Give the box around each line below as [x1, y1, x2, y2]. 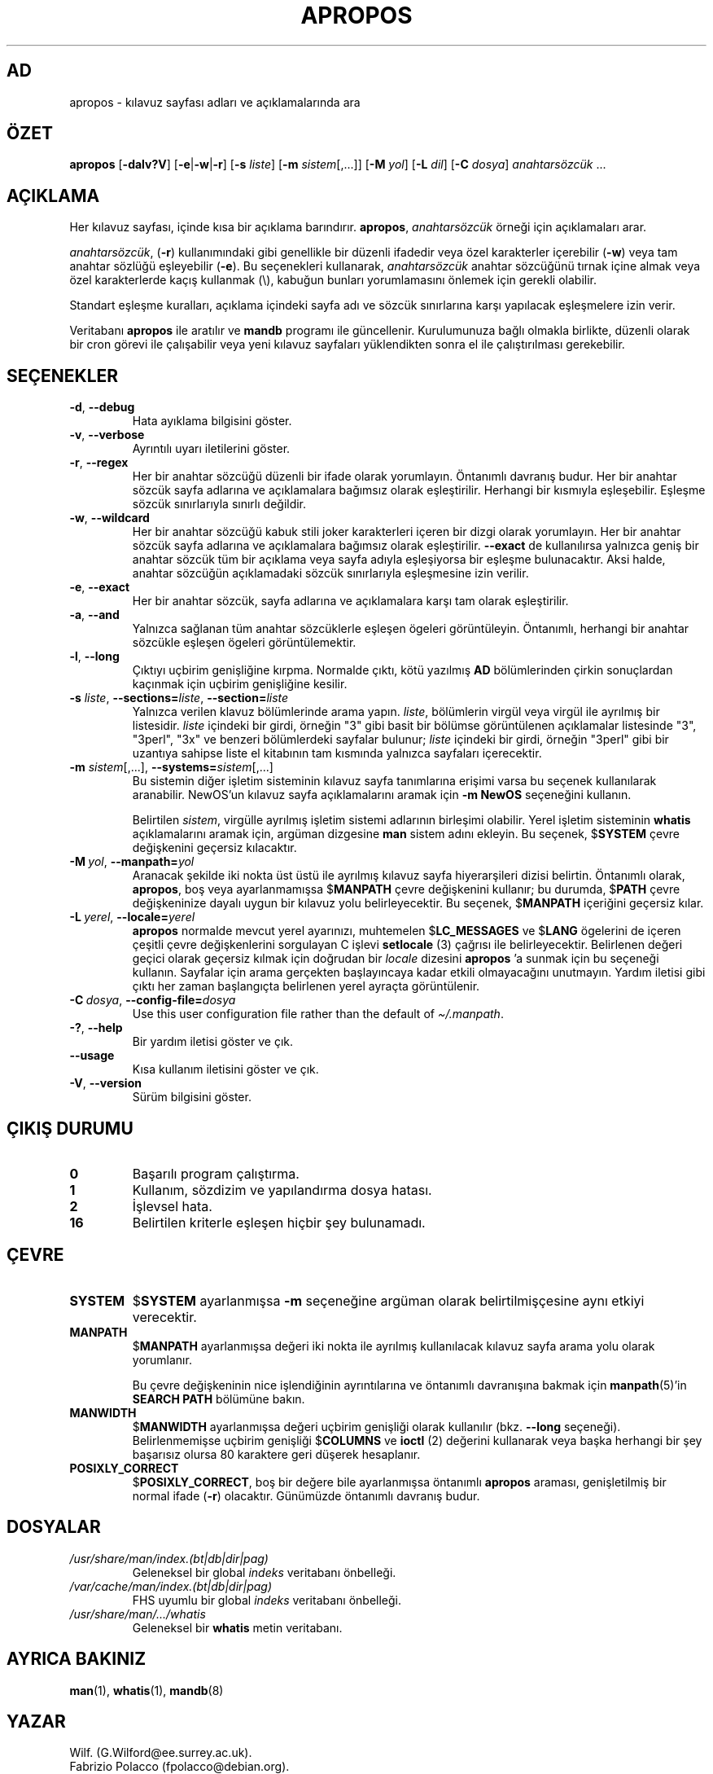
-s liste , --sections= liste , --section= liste [69, 691, 289, 705]
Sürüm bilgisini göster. [132, 1090, 252, 1104]
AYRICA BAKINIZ [7, 1649, 147, 1670]
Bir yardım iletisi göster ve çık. [132, 1034, 294, 1049]
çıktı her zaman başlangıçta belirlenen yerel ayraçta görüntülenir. [132, 979, 480, 994]
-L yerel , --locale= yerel [69, 910, 195, 924]
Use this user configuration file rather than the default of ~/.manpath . [132, 1007, 504, 1021]
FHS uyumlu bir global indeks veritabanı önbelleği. [132, 1592, 402, 1607]
